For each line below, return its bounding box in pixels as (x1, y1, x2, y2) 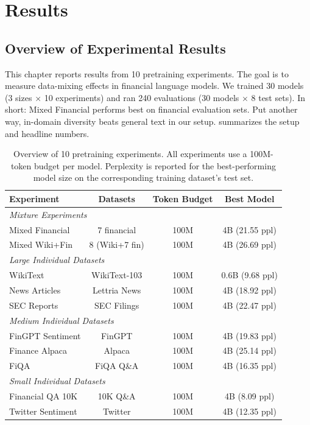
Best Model (224, 192, 275, 205)
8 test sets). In (251, 91, 306, 104)
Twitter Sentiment (9, 404, 77, 417)
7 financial (97, 223, 136, 236)
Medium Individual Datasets (9, 314, 114, 326)
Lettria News (93, 283, 141, 296)
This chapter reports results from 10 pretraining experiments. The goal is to (5, 67, 289, 80)
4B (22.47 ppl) (222, 298, 277, 311)
